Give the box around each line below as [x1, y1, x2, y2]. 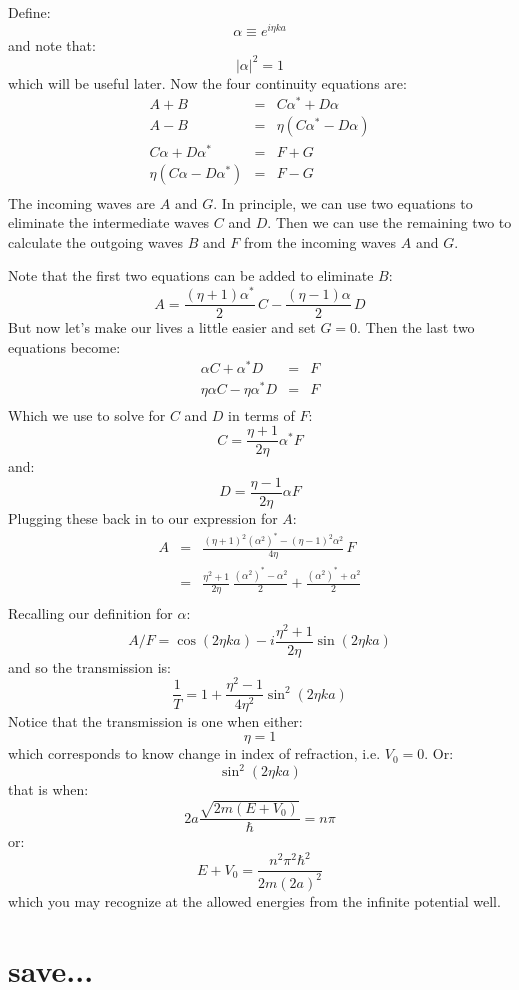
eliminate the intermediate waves [8, 212, 210, 233]
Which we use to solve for [8, 404, 166, 425]
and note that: [8, 34, 96, 55]
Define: [8, 2, 51, 22]
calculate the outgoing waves [8, 231, 184, 252]
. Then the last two [357, 317, 475, 338]
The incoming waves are [8, 192, 156, 213]
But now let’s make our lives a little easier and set [8, 317, 316, 338]
